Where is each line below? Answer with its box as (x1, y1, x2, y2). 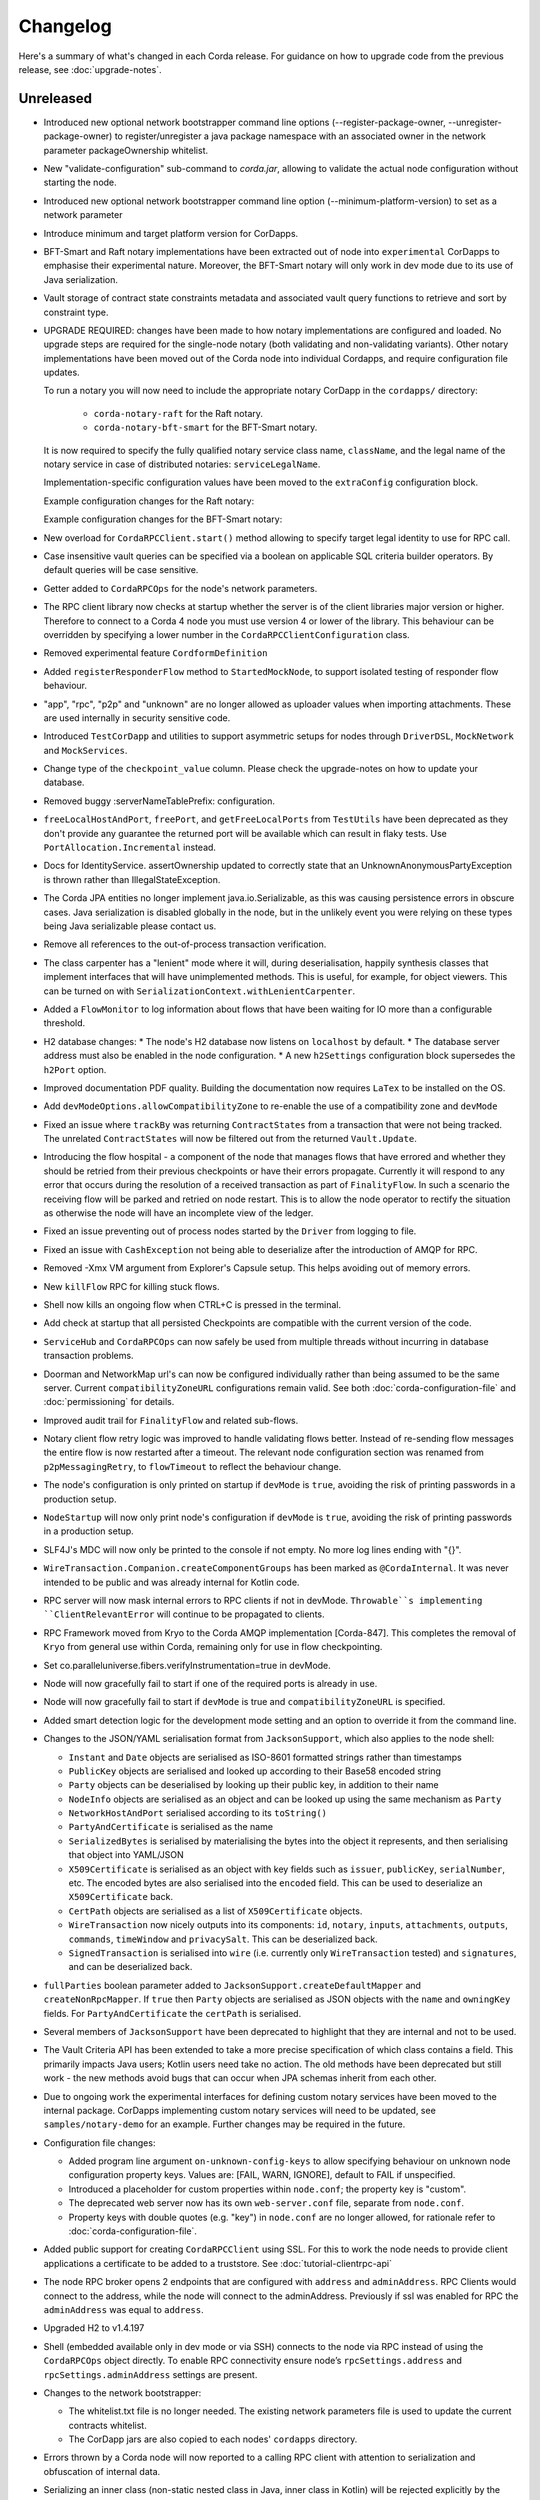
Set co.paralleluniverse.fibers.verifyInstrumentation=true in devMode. (43, 1659, 332, 1671)
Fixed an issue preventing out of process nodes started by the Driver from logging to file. (43, 1225, 417, 1237)
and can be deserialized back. (68, 1961, 193, 1973)
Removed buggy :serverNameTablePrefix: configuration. (43, 795, 275, 807)
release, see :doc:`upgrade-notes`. (18, 63, 162, 75)
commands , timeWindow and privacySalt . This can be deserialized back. (68, 1933, 379, 1945)
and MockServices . (43, 744, 128, 756)
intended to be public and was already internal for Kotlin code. (43, 1576, 300, 1588)
